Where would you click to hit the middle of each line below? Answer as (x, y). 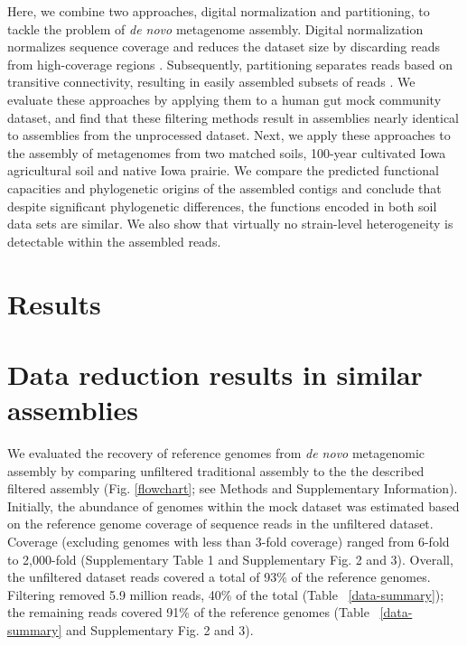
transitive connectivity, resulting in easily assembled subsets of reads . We (211, 82)
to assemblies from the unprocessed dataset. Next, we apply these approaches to (229, 135)
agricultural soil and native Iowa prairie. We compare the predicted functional (223, 170)
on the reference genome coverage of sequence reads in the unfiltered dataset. (220, 524)
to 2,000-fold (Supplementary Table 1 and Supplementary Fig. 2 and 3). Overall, (230, 559)
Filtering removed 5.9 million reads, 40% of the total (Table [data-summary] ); (226, 594)
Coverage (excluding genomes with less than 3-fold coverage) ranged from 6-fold (229, 541)
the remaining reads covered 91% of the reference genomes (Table (188, 612)
